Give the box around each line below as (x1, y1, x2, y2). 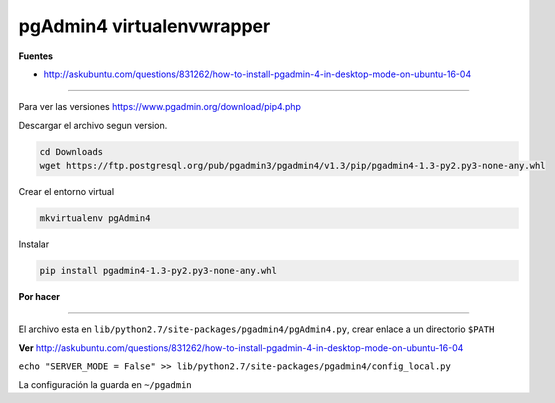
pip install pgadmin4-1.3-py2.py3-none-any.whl (39, 265, 277, 277)
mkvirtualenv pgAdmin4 (39, 213, 151, 224)
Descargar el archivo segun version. (18, 119, 168, 131)
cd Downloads (39, 146, 104, 157)
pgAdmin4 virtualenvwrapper (18, 15, 271, 37)
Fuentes (18, 50, 54, 62)
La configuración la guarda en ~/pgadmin (18, 378, 192, 390)
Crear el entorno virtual (18, 186, 115, 198)
